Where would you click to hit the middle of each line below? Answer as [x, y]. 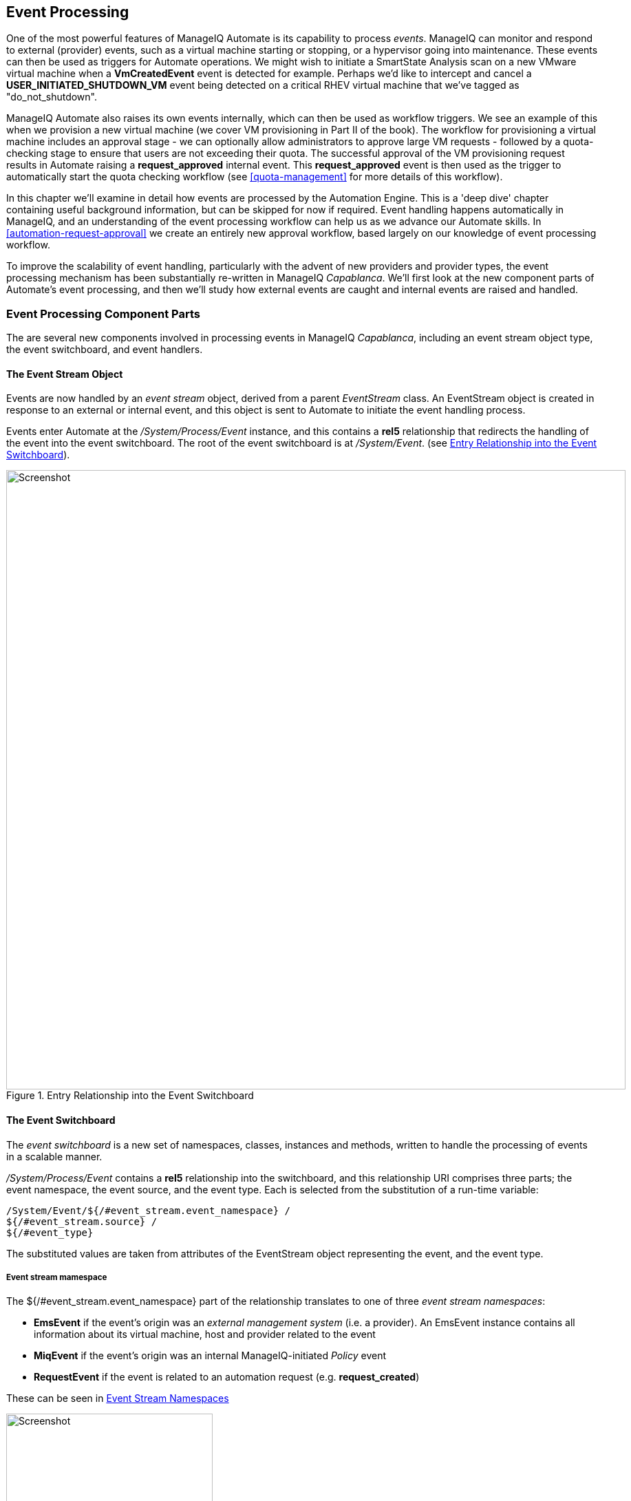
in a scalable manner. [54, 1156]
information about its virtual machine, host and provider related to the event [205, 1334]
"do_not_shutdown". [52, 97]
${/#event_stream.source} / [82, 1221]
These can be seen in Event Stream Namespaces [118, 1398]
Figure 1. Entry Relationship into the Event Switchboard [130, 1096]
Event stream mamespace [57, 1277]
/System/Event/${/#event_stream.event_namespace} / [149, 1210]
